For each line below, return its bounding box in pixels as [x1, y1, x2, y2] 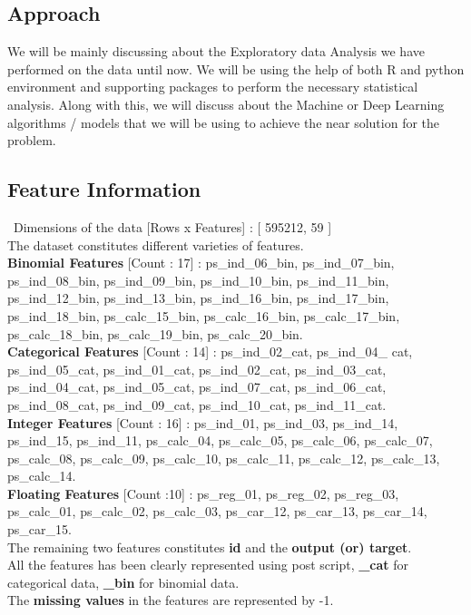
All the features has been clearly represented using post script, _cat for [7, 555, 409, 574]
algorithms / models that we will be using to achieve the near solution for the [7, 112, 440, 132]
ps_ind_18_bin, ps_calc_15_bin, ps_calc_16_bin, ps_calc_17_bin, [7, 306, 400, 325]
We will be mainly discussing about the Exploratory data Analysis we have [7, 42, 425, 61]
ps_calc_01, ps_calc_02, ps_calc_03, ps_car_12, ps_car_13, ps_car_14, [7, 502, 427, 521]
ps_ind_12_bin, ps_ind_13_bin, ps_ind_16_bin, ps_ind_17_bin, [7, 288, 389, 307]
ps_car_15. [7, 520, 72, 539]
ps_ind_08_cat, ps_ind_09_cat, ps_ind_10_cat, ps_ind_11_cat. [7, 395, 387, 414]
